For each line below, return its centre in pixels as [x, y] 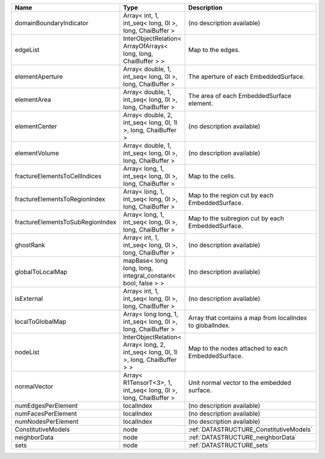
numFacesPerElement [46, 413]
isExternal [29, 299]
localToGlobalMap [40, 321]
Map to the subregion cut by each [236, 218]
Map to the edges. [214, 50]
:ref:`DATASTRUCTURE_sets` [229, 445]
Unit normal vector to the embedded [240, 383]
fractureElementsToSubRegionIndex [66, 222]
